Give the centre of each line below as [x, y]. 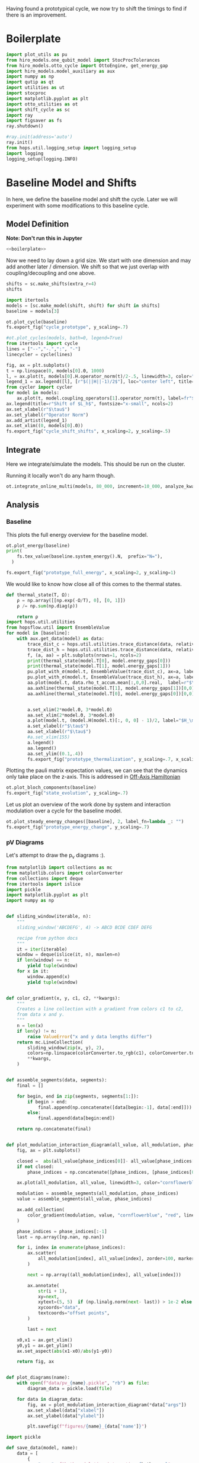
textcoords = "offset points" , [74, 1313]
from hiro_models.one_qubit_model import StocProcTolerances [83, 60]
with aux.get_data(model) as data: [61, 639]
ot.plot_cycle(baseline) [37, 322]
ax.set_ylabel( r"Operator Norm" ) [47, 415]
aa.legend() [42, 748]
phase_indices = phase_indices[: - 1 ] [62, 1231]
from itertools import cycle [42, 344]
